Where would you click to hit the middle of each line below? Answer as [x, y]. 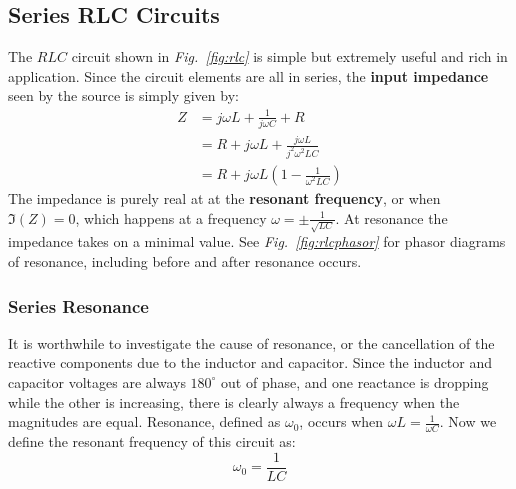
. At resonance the [391, 217]
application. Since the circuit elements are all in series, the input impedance [248, 75]
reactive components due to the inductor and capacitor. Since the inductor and [250, 362]
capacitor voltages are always [97, 381]
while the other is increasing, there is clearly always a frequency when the [234, 401]
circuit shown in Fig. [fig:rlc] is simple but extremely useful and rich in [289, 56]
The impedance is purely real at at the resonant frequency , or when [224, 198]
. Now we [468, 421]
